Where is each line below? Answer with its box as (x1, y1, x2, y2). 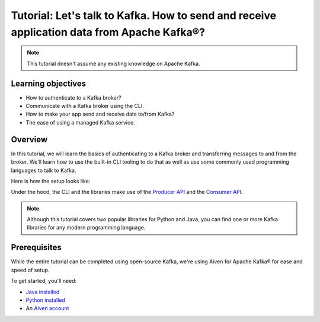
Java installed (25, 288, 60, 295)
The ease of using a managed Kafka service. (25, 119, 136, 126)
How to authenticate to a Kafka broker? (25, 94, 121, 101)
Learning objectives (11, 78, 87, 88)
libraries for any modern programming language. (27, 224, 146, 231)
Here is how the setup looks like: (11, 177, 91, 184)
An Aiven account (25, 305, 69, 312)
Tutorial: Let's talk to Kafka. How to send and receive (11, 9, 277, 22)
